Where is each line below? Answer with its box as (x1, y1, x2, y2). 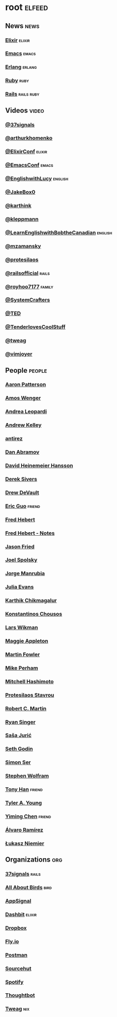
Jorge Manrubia (5, 570, 45, 577)
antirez (5, 435, 23, 442)
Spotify (5, 978, 24, 985)
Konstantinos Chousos (5, 611, 62, 618)
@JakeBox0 (5, 189, 36, 196)
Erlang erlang (5, 63, 37, 70)
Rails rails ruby (5, 91, 40, 98)
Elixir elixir (5, 37, 30, 44)
